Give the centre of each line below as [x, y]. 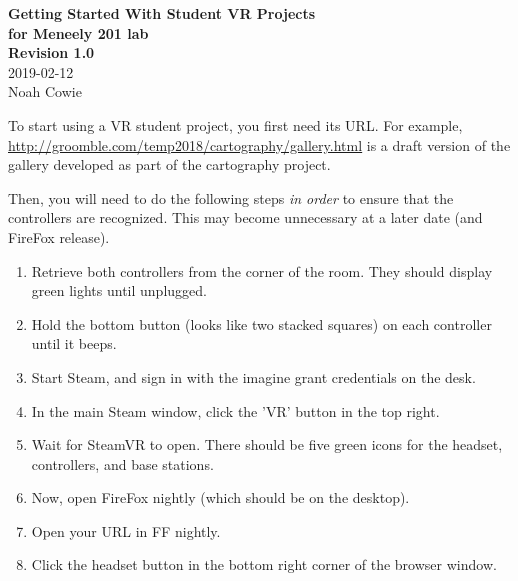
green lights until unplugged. [119, 290]
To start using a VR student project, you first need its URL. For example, [235, 124]
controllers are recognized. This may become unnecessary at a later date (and [245, 217]
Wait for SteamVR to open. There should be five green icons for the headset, [267, 444]
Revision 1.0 [51, 52]
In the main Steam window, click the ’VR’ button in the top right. [235, 410]
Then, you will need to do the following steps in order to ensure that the [231, 197]
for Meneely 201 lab [78, 32]
